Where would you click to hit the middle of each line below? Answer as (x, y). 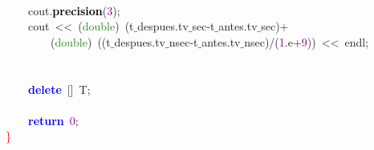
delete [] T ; (59, 89)
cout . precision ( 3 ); (74, 10)
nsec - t (183, 41)
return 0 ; (53, 120)
